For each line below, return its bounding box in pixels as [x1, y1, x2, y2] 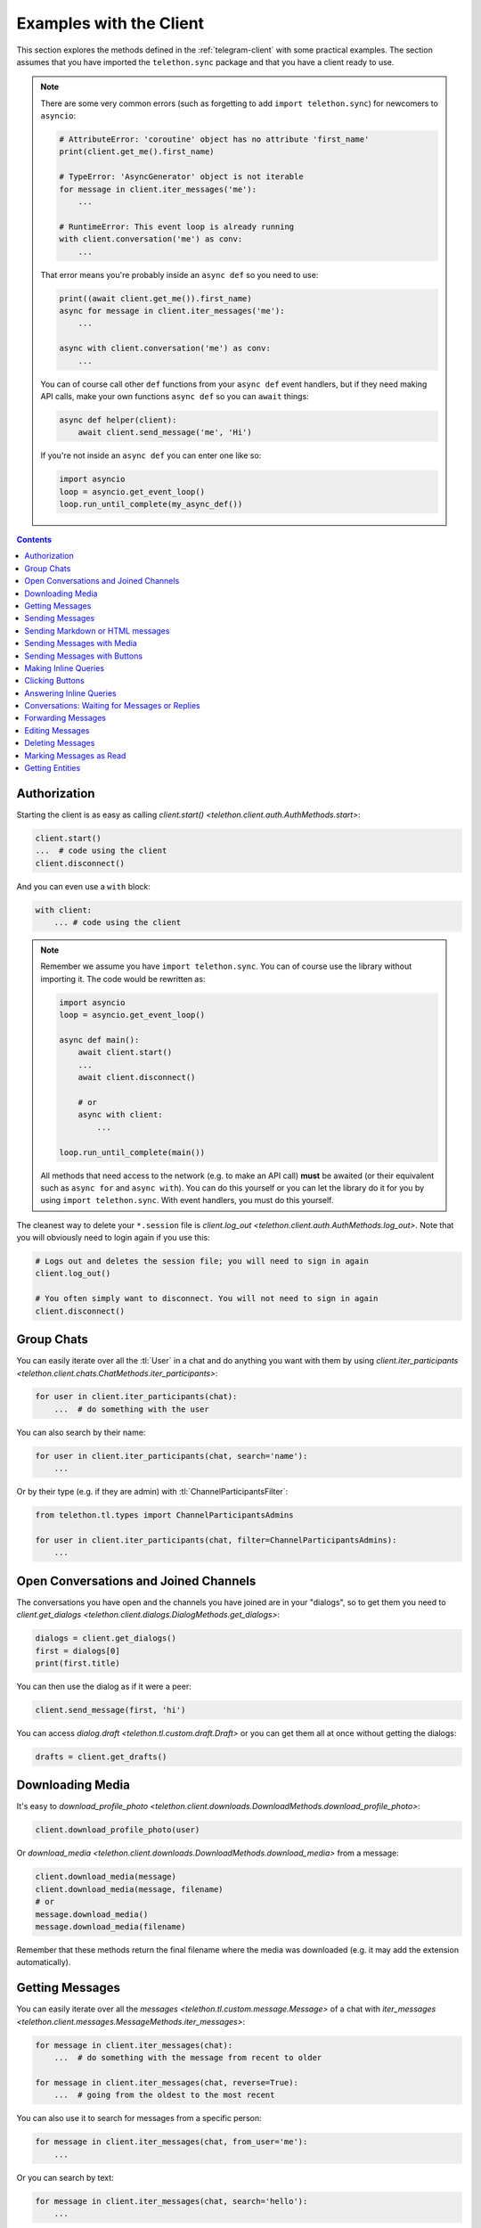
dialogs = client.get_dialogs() [35, 1634, 177, 1643]
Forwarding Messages [24, 713, 107, 724]
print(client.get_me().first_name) [59, 147, 215, 157]
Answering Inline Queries [24, 687, 117, 699]
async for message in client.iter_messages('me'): [59, 306, 285, 315]
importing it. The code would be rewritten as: [40, 973, 206, 984]
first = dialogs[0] [35, 1645, 120, 1656]
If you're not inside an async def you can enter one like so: [40, 450, 262, 461]
